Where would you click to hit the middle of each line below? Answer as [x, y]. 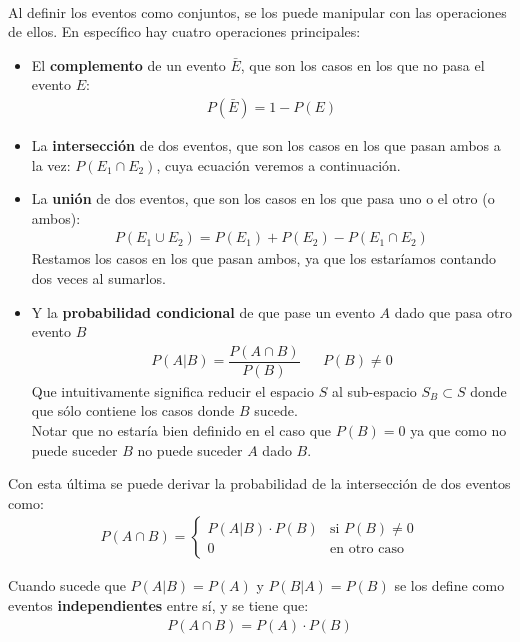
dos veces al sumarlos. [98, 278]
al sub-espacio [374, 390]
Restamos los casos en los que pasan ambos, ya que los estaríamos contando [263, 258]
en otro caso [366, 549]
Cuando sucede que [67, 585]
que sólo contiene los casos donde [133, 410]
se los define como [449, 585]
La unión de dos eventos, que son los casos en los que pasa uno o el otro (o [263, 198]
